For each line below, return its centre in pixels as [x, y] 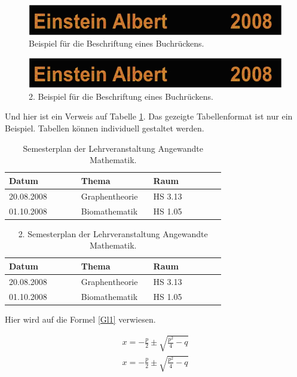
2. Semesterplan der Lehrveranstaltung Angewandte [113, 233]
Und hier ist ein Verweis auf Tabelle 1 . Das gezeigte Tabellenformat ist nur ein [149, 116]
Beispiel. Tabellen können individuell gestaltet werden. [105, 128]
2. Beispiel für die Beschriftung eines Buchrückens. [121, 96]
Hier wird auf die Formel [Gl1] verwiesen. [80, 319]
